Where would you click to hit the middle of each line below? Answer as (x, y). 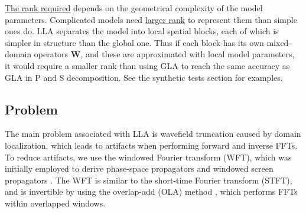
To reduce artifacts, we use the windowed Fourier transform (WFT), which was (148, 157)
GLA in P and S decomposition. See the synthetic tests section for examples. (144, 77)
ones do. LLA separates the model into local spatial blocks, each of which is (142, 31)
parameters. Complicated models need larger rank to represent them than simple (151, 19)
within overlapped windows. (55, 203)
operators (51, 54)
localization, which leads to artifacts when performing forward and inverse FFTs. (151, 145)
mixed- (279, 42)
